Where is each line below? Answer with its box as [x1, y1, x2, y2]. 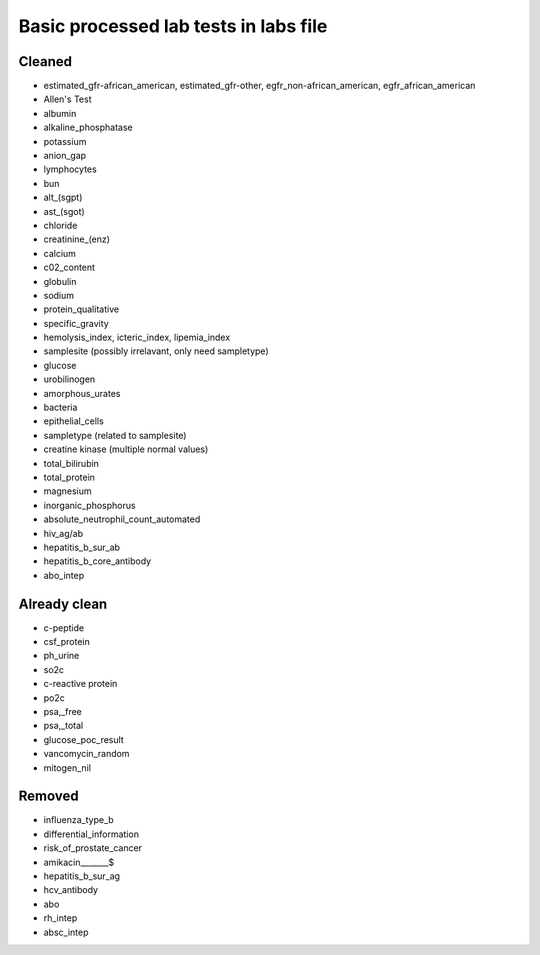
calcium [43, 247, 77, 259]
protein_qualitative [43, 303, 120, 315]
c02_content [43, 261, 95, 274]
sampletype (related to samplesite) [43, 429, 187, 441]
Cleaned [18, 53, 72, 70]
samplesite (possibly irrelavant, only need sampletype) [43, 345, 269, 357]
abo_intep [43, 569, 85, 581]
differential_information [43, 828, 140, 840]
